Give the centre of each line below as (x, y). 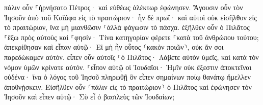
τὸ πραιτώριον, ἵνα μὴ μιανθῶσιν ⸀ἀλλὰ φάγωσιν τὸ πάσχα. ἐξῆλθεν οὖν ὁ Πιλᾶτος (127, 27)
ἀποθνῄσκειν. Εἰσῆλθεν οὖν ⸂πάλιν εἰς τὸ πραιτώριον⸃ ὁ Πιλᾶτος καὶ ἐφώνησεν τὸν (128, 86)
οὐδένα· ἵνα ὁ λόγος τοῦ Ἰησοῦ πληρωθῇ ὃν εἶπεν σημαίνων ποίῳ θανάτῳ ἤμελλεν (127, 77)
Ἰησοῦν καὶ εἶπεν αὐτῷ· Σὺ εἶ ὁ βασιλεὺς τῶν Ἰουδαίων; (89, 97)
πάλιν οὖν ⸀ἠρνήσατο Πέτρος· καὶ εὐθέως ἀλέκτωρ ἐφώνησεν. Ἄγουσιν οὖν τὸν (124, 7)
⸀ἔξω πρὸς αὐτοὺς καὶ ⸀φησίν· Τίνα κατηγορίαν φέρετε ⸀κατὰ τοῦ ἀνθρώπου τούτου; (131, 37)
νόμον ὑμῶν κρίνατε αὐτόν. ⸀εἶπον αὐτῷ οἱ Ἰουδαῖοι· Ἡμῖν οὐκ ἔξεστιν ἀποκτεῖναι (128, 67)
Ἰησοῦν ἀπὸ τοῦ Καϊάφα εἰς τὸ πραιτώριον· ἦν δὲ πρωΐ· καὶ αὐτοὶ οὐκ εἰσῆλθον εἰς (130, 17)
